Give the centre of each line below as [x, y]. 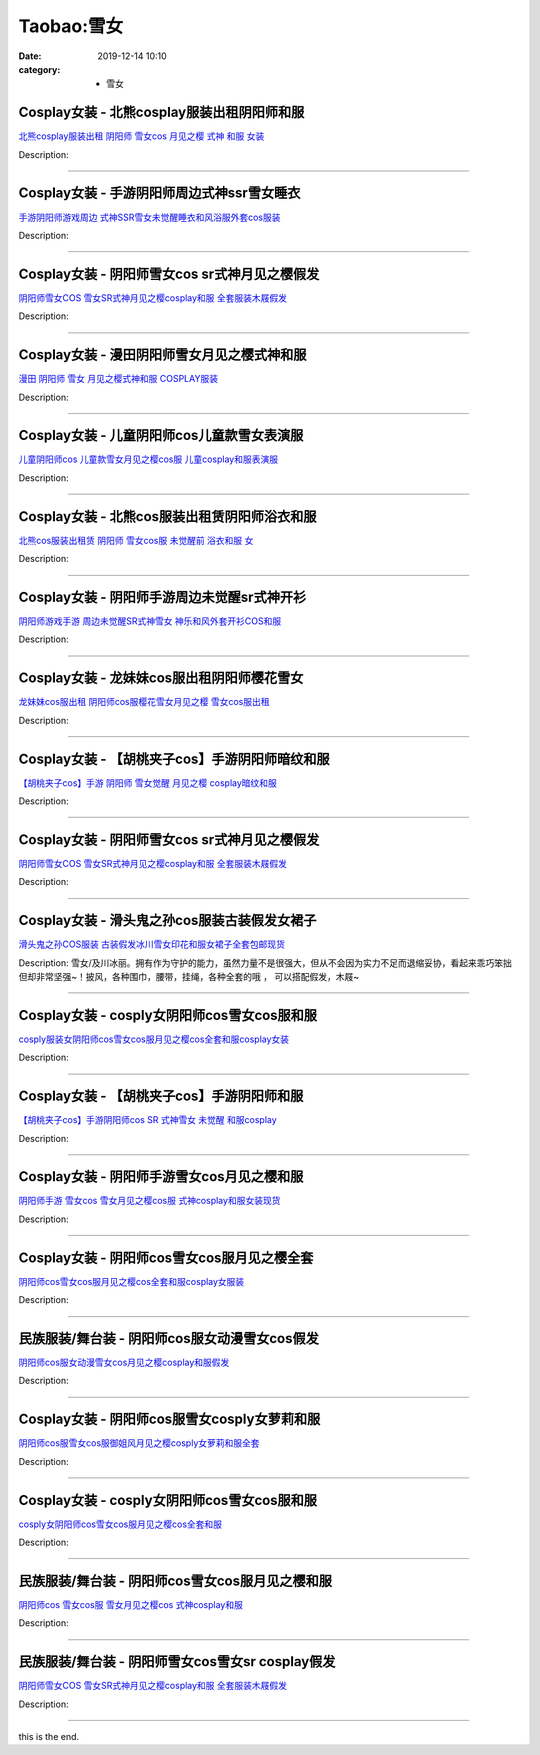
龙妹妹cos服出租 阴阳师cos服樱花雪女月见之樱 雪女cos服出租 [144, 702]
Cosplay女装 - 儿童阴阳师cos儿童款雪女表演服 [161, 435]
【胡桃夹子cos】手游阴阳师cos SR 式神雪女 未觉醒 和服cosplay [147, 1120]
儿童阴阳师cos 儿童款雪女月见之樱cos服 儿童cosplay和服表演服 [148, 459]
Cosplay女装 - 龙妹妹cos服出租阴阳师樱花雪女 [161, 678]
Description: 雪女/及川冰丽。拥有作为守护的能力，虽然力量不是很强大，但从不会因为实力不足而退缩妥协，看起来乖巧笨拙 [265, 962]
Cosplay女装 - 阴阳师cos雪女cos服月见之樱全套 [166, 1257]
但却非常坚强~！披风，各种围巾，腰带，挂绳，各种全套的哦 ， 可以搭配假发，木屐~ [189, 976]
